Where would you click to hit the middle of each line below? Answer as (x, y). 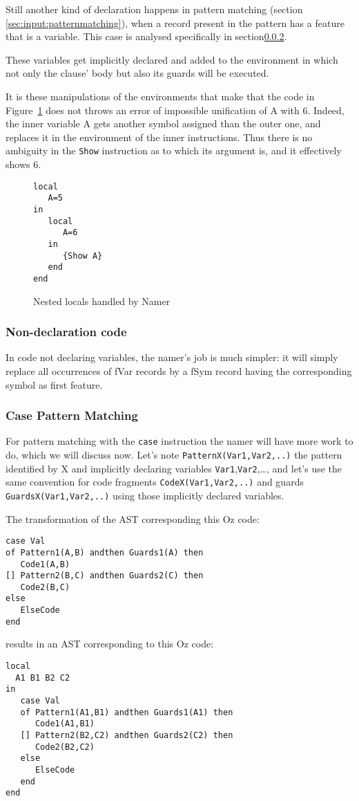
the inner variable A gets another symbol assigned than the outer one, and (163, 123)
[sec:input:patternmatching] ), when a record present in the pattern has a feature (175, 22)
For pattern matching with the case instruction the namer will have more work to (179, 441)
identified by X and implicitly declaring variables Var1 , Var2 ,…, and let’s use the (174, 468)
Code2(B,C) (45, 587)
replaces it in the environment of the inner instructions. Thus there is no (159, 137)
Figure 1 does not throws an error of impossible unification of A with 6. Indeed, (175, 110)
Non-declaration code (66, 332)
